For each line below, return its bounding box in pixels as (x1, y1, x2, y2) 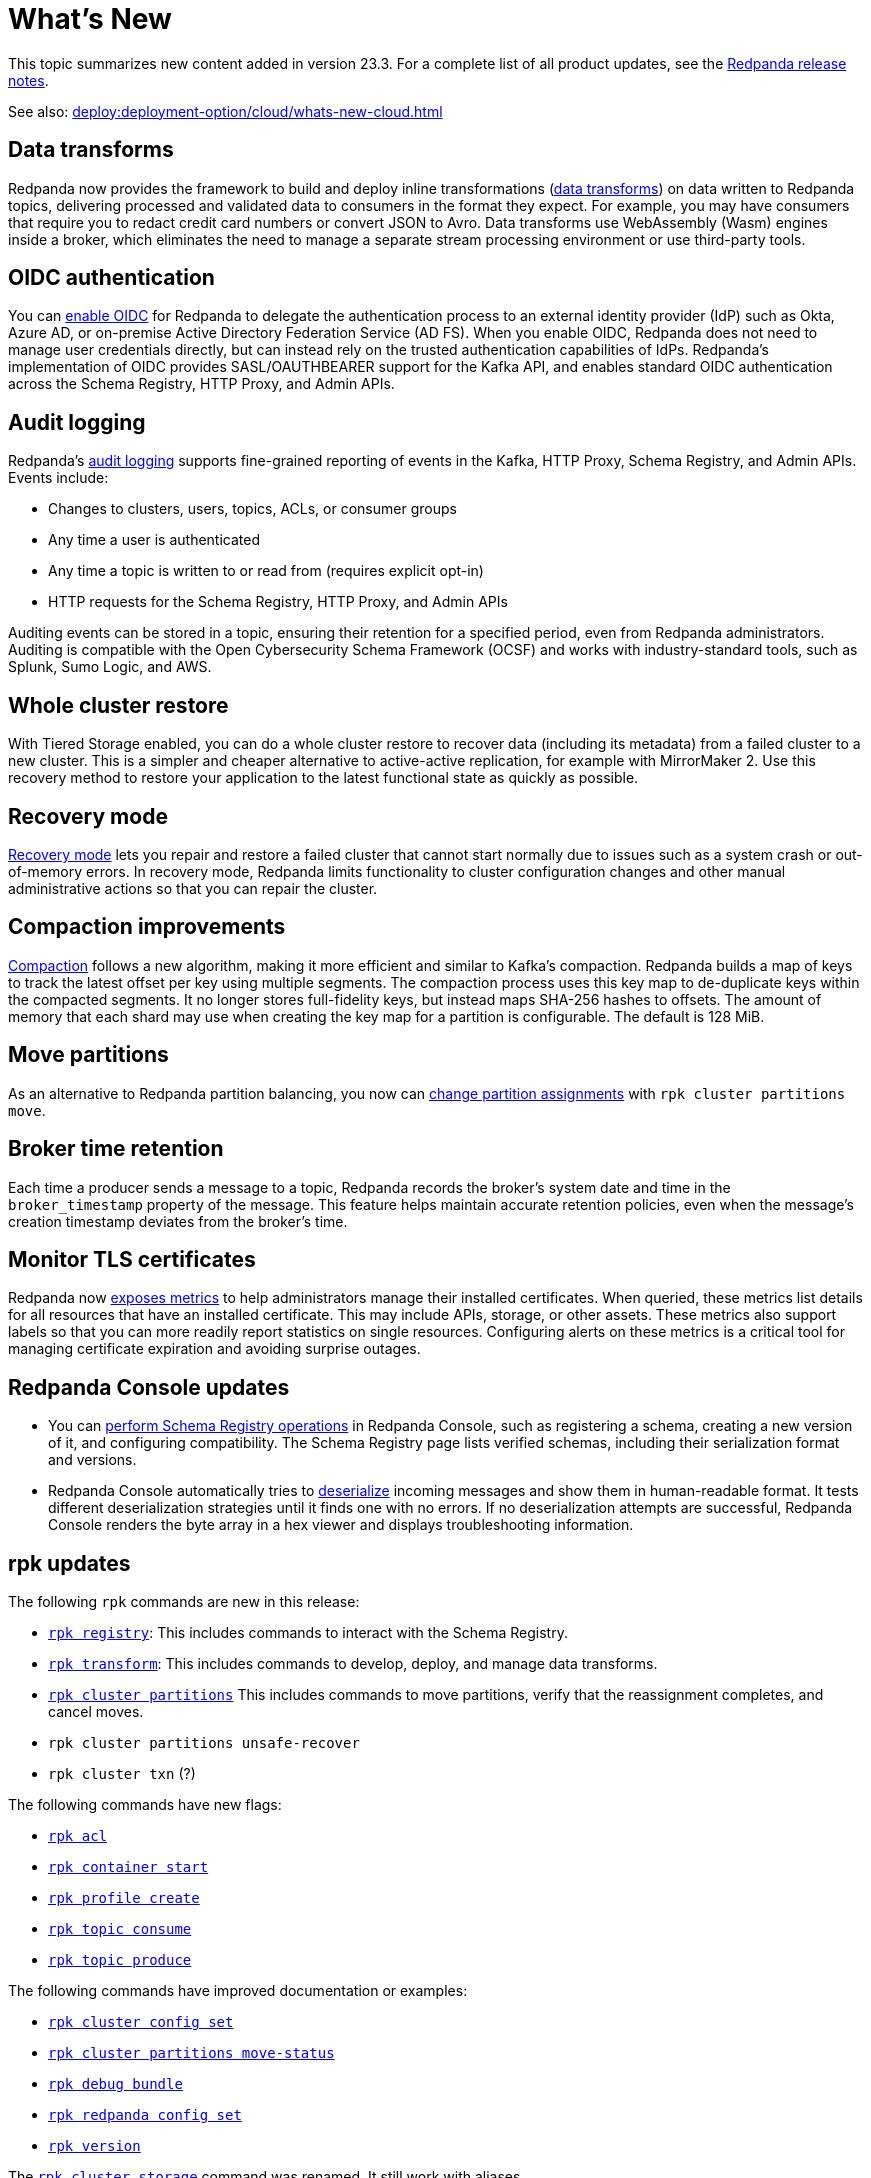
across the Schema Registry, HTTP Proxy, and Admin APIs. (8, 375, 395, 393)
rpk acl (48, 1828, 108, 1845)
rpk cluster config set (48, 2014, 234, 2031)
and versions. (48, 1451, 137, 1469)
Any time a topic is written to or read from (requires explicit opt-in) (48, 562, 484, 580)
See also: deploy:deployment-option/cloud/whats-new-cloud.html (8, 102, 443, 120)
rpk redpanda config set (48, 2107, 242, 2124)
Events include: (8, 469, 109, 487)
